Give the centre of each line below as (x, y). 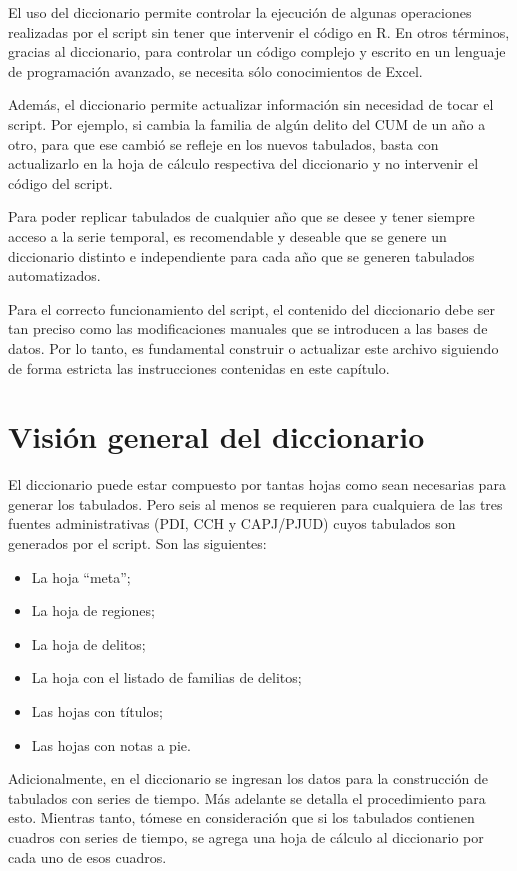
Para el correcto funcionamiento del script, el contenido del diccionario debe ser (252, 308)
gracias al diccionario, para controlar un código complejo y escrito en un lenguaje (257, 51)
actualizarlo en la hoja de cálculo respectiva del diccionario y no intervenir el (243, 163)
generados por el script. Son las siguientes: (137, 543)
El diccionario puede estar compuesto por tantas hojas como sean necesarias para (257, 484)
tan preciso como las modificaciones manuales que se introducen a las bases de (248, 328)
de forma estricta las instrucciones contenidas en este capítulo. (199, 367)
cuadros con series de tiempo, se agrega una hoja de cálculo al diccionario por (246, 836)
